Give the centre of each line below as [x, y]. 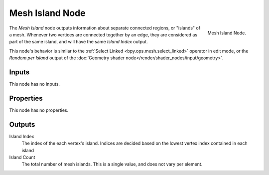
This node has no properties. [39, 110]
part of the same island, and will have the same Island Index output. [78, 42]
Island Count [22, 157]
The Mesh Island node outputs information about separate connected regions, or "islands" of [105, 28]
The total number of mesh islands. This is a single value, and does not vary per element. [112, 164]
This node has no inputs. [34, 84]
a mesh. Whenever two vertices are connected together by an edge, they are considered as [103, 34]
